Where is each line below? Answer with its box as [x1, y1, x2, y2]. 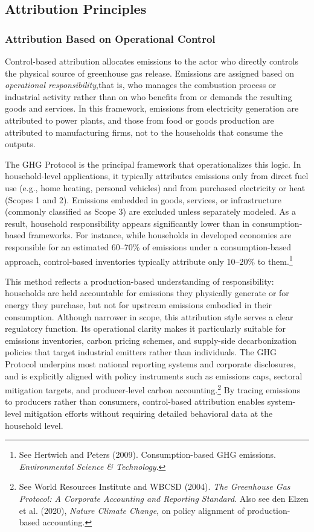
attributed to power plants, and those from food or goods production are [5, 113, 274, 126]
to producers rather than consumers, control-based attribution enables [5, 395, 265, 408]
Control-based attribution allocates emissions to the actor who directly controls [5, 55, 298, 67]
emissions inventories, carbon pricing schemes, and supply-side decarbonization [5, 334, 296, 346]
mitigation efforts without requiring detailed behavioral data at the [24, 407, 273, 419]
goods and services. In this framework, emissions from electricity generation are [5, 102, 299, 115]
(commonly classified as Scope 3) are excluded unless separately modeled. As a [5, 205, 296, 218]
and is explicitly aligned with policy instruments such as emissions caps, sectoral [5, 369, 303, 382]
